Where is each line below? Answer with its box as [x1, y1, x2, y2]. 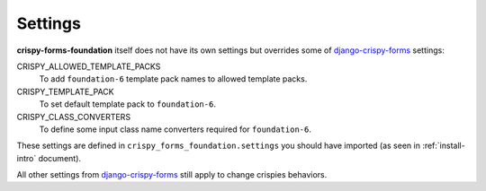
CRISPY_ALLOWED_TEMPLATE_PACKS [16, 61, 161, 72]
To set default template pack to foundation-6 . [39, 99, 216, 109]
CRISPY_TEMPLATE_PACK [16, 86, 114, 97]
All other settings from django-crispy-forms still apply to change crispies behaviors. [16, 169, 328, 180]
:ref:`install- [421, 140, 465, 152]
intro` [16, 152, 37, 163]
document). [38, 152, 81, 163]
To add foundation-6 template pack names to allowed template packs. [39, 74, 308, 84]
